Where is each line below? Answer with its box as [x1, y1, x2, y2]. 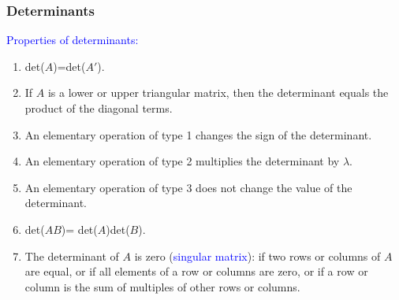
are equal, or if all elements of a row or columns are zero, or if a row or [24, 263, 368, 280]
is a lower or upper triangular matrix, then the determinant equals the [47, 84, 389, 101]
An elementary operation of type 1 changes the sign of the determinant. [24, 126, 372, 143]
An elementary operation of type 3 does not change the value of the [24, 179, 352, 195]
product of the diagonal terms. [24, 100, 173, 116]
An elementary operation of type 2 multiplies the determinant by [24, 153, 340, 169]
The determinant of [24, 247, 119, 264]
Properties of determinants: [6, 31, 139, 48]
